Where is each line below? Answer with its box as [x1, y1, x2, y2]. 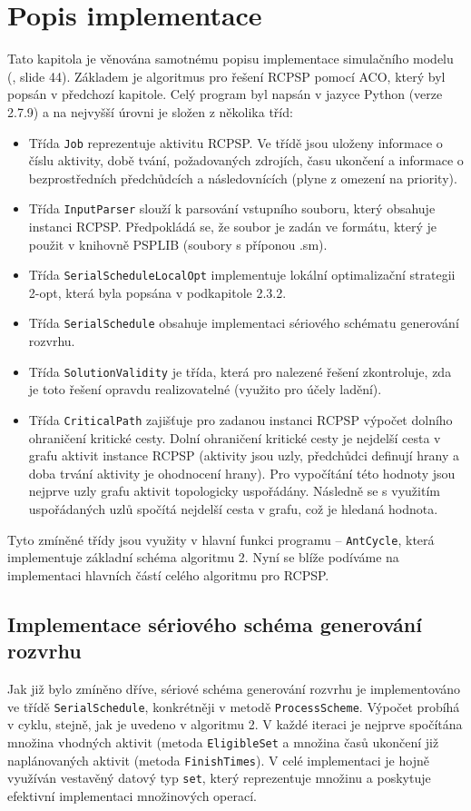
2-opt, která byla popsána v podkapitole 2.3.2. [28, 282, 287, 302]
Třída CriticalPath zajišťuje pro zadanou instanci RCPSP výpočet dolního [28, 410, 453, 429]
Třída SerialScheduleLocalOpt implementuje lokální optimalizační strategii [28, 265, 456, 284]
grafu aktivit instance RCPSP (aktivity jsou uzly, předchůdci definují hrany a [28, 446, 460, 465]
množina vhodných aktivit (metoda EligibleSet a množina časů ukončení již [7, 732, 439, 751]
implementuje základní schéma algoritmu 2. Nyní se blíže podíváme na [7, 548, 399, 567]
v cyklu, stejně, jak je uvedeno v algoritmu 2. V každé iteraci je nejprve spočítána [7, 715, 463, 734]
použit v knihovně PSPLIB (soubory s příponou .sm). [28, 234, 328, 253]
